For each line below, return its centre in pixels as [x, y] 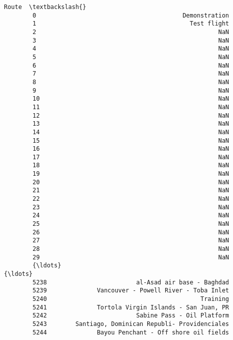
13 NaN [131, 124]
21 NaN [131, 191]
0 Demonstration [131, 15]
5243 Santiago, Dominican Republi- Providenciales [131, 324]
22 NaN [131, 199]
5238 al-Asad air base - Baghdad [131, 282]
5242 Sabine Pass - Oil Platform [131, 316]
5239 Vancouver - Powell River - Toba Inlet [131, 291]
